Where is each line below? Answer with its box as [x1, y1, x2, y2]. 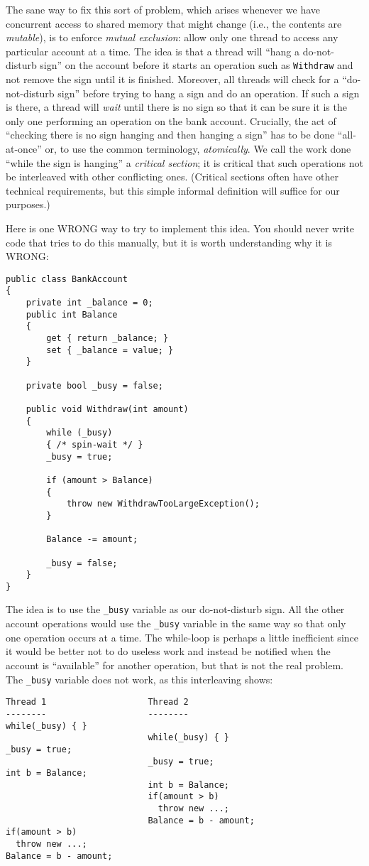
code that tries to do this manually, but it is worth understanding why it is [6, 234, 332, 249]
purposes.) [6, 197, 50, 212]
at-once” [6, 141, 42, 156]
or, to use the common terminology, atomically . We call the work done [45, 141, 351, 156]
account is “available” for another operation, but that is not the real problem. [6, 657, 343, 672]
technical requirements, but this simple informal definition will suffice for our [6, 183, 340, 197]
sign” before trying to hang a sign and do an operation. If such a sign [57, 85, 360, 100]
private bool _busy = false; [26, 380, 163, 391]
